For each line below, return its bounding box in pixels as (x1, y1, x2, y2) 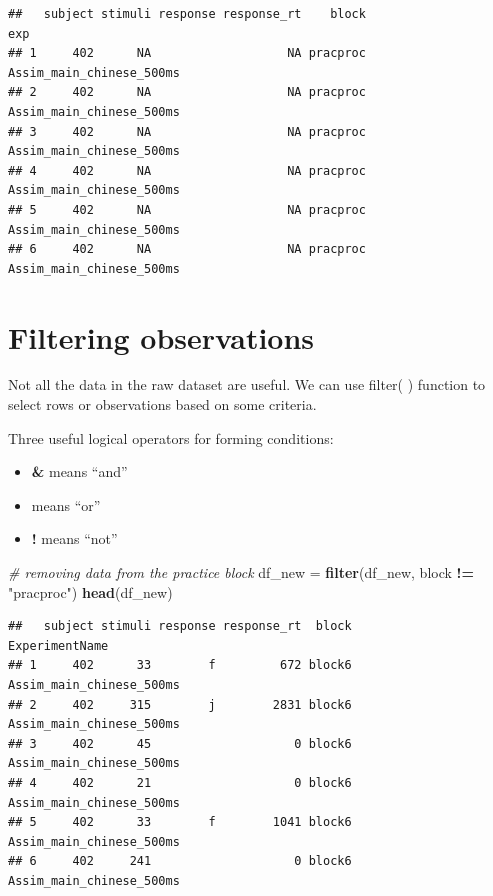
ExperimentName (8, 638, 109, 653)
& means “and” (31, 461, 128, 482)
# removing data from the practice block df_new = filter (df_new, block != (8, 562, 474, 582)
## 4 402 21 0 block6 (8, 775, 352, 790)
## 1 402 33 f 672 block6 (8, 658, 352, 673)
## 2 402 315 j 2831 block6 (8, 697, 352, 712)
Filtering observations (8, 316, 315, 357)
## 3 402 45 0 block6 (8, 736, 352, 751)
